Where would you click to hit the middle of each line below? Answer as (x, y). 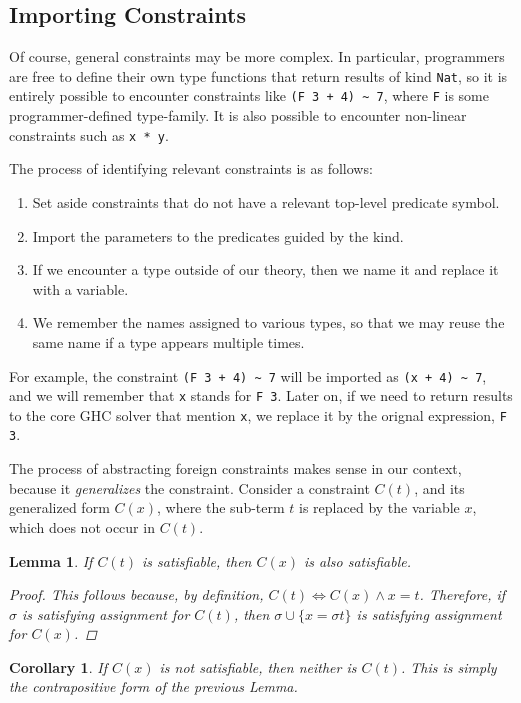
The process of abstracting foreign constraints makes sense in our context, (235, 468)
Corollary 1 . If (58, 666)
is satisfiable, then (196, 560)
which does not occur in (82, 526)
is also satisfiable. (358, 560)
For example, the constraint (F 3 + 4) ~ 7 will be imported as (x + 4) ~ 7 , (248, 375)
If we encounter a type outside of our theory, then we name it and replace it (265, 269)
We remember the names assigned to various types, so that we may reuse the (268, 322)
